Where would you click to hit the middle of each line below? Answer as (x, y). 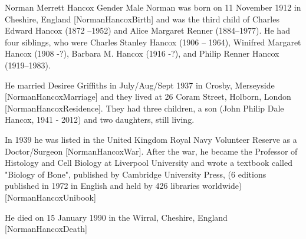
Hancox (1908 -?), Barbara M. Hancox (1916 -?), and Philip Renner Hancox (142, 53)
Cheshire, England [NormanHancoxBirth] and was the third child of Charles (142, 19)
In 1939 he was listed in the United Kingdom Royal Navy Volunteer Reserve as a (151, 139)
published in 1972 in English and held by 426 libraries (102, 186)
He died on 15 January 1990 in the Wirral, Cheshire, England (116, 217)
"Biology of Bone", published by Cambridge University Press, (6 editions (136, 174)
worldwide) (222, 186)
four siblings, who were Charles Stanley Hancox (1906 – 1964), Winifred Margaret (153, 42)
